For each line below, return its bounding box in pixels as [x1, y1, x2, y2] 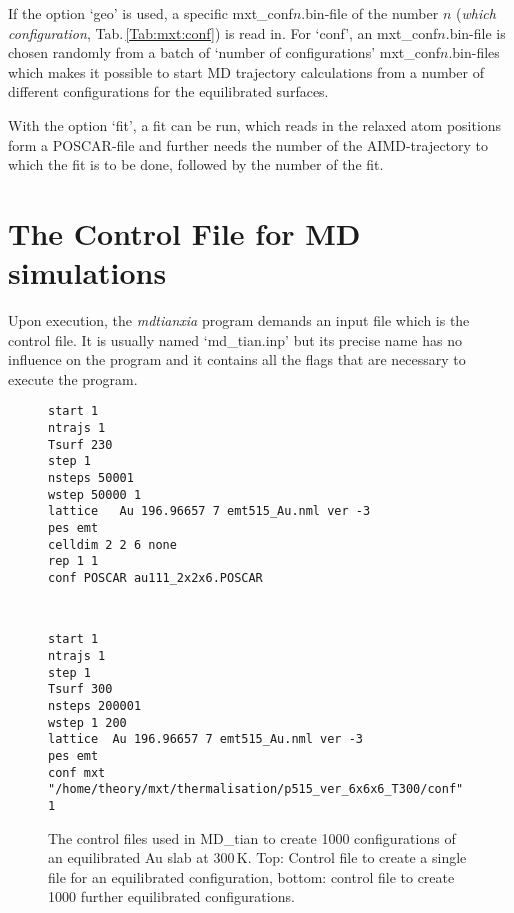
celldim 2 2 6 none [48, 537, 177, 552]
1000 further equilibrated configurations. [48, 886, 295, 907]
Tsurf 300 [48, 682, 113, 697]
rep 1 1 [48, 554, 99, 569]
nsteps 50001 [48, 471, 134, 486]
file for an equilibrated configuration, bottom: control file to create [48, 866, 455, 887]
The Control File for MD [8, 212, 361, 253]
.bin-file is [445, 22, 506, 43]
